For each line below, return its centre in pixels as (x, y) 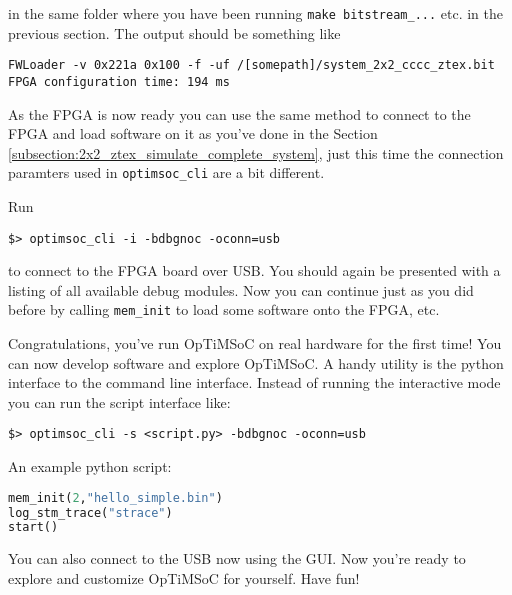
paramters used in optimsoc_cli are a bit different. (166, 172)
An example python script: (90, 466)
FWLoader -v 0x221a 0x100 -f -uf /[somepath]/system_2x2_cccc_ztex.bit (251, 65)
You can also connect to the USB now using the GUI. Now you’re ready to (237, 558)
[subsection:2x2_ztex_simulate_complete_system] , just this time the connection (256, 152)
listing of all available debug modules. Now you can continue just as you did (241, 289)
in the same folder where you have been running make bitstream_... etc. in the (255, 13)
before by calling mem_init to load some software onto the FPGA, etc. (224, 309)
